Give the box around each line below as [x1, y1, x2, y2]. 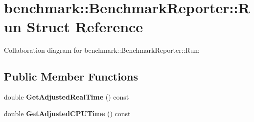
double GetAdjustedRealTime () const [4, 92, 129, 102]
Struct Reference [26, 17, 143, 37]
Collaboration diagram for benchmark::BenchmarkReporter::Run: [4, 45, 200, 55]
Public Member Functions [4, 69, 138, 84]
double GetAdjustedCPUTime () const [4, 108, 131, 118]
